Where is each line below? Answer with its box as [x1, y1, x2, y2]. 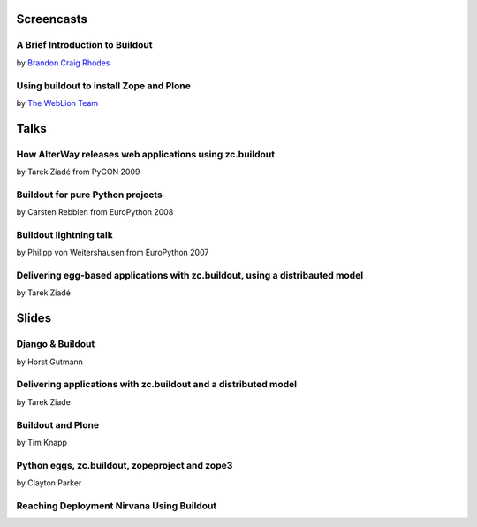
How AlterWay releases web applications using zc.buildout [16, 148, 276, 160]
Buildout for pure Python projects [16, 188, 163, 201]
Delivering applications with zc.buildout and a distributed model [16, 378, 298, 391]
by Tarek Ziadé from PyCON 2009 [16, 166, 140, 177]
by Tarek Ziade [16, 396, 71, 407]
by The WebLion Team [16, 97, 99, 108]
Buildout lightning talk [16, 228, 114, 241]
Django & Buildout [16, 338, 95, 350]
